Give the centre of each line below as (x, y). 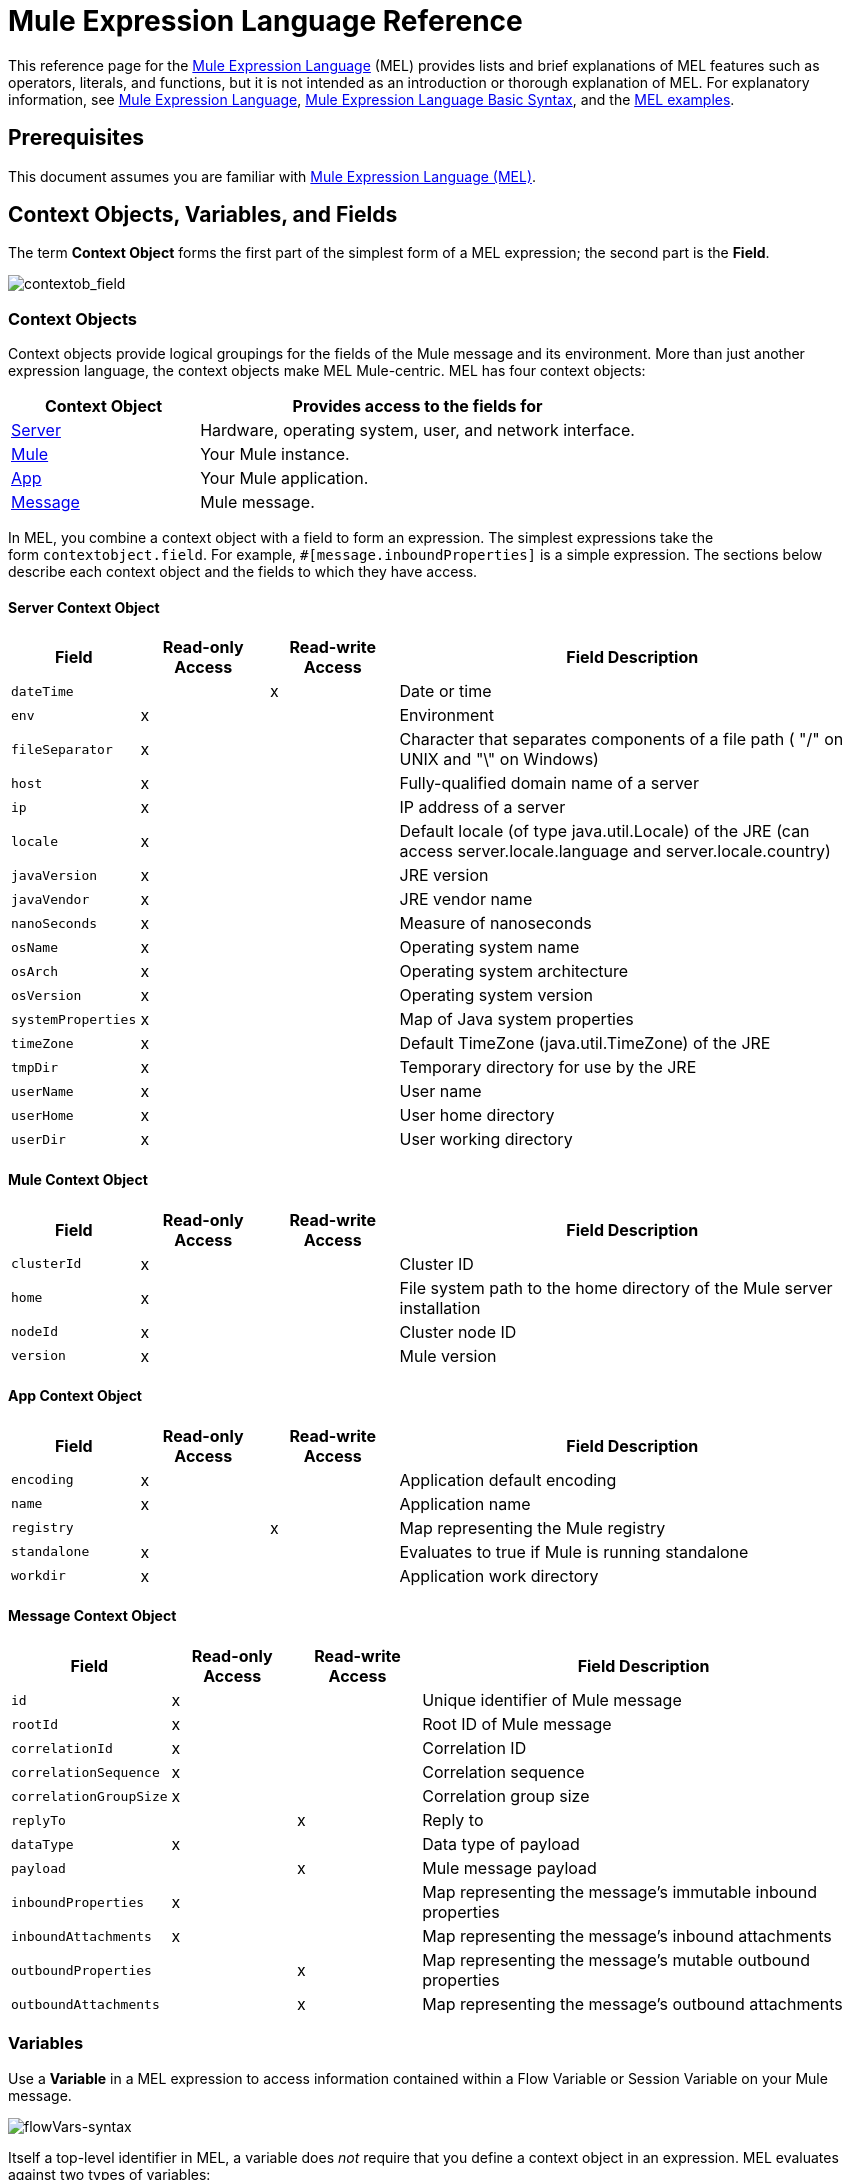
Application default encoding (508, 1479)
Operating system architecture (514, 971)
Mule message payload (509, 1868)
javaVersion (54, 875)
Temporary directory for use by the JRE (548, 1067)
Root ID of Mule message (517, 1724)
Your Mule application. (284, 478)
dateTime (42, 691)
